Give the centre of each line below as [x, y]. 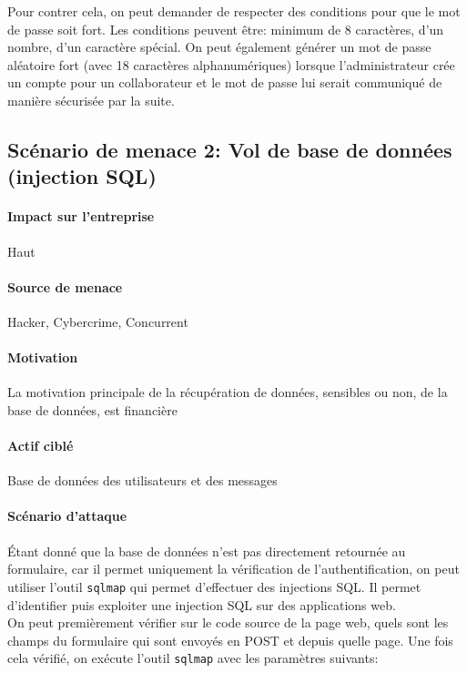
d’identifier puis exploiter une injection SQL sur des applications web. [202, 604]
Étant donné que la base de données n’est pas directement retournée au [207, 551]
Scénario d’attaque [67, 516]
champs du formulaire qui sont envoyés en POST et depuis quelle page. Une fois [230, 640]
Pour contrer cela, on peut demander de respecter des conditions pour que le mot [234, 11]
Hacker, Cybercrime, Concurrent [98, 321]
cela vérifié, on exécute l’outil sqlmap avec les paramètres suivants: [193, 658]
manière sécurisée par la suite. [91, 100]
